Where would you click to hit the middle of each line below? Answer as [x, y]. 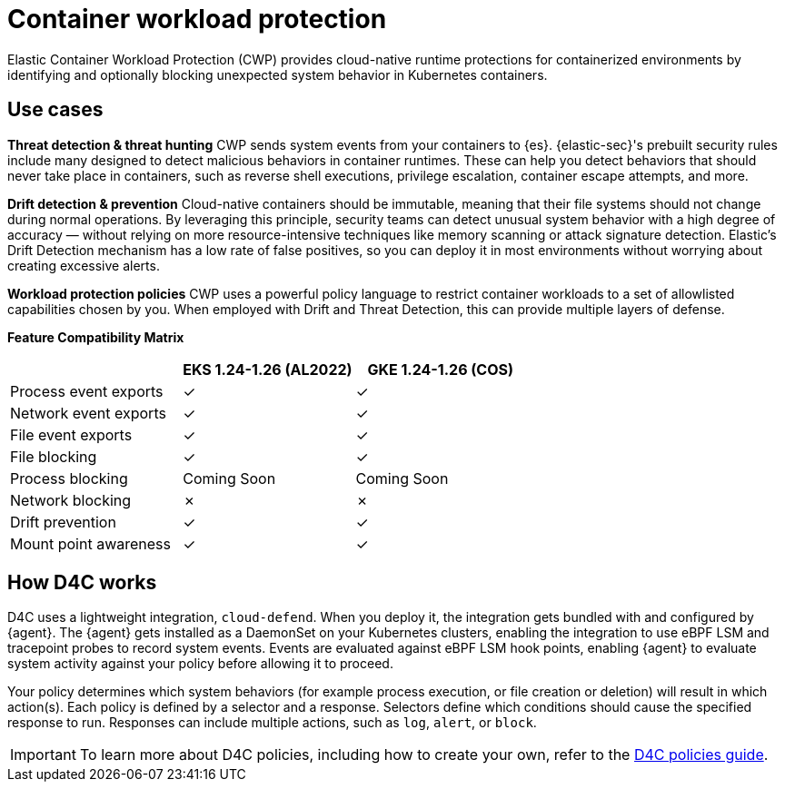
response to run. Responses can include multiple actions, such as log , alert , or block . [272, 723]
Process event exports [87, 391]
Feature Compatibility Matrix [96, 337]
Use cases [55, 110]
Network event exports [88, 413]
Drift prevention [63, 522]
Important [43, 755]
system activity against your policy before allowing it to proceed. [200, 664]
